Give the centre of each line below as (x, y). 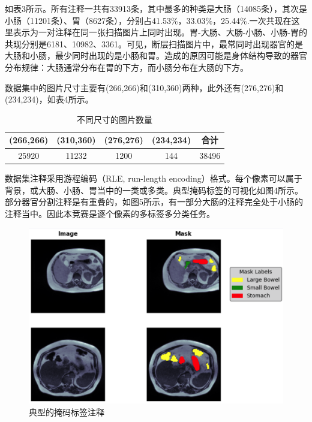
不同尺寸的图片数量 (115, 119)
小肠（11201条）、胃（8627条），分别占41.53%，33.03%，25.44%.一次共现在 (148, 20)
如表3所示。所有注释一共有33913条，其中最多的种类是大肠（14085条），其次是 (156, 8)
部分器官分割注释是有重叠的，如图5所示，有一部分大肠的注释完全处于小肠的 (154, 202)
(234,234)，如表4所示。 (49, 99)
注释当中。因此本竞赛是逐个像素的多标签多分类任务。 (110, 214)
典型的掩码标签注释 (67, 412)
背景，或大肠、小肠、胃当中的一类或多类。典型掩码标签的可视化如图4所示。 (154, 190)
